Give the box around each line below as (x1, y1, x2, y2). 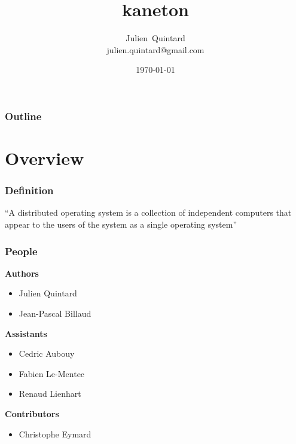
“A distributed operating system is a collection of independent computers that (5, 206, 292, 219)
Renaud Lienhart (19, 387, 81, 400)
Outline (5, 108, 42, 123)
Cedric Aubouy (19, 347, 75, 360)
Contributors (5, 407, 59, 419)
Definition (5, 183, 54, 198)
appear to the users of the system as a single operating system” (5, 218, 237, 231)
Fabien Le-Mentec (19, 367, 85, 379)
